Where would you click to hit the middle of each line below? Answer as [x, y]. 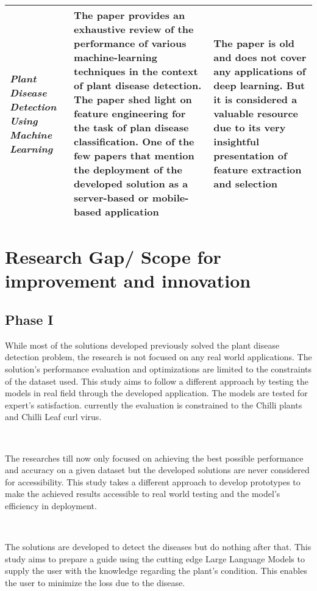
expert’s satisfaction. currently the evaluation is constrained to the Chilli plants [154, 404]
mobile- [170, 198]
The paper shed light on [133, 99]
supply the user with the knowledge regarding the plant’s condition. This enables [156, 571]
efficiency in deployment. [51, 505]
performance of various [130, 43]
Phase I [29, 319]
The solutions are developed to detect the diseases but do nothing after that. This [158, 547]
